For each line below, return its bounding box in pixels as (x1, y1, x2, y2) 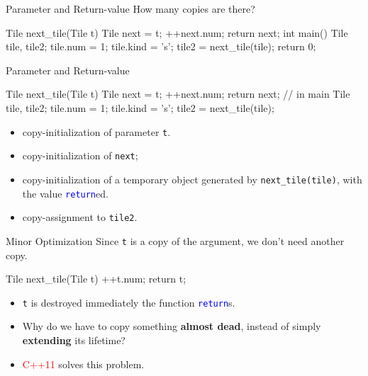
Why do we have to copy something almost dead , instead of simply (22, 319, 321, 334)
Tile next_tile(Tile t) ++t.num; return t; (6, 271, 186, 286)
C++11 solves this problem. (22, 356, 145, 371)
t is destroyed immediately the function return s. (22, 295, 235, 309)
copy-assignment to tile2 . (22, 210, 138, 224)
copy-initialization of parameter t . (22, 124, 171, 139)
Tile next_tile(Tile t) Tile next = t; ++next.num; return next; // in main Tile (6, 86, 350, 101)
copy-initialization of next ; (22, 148, 138, 163)
